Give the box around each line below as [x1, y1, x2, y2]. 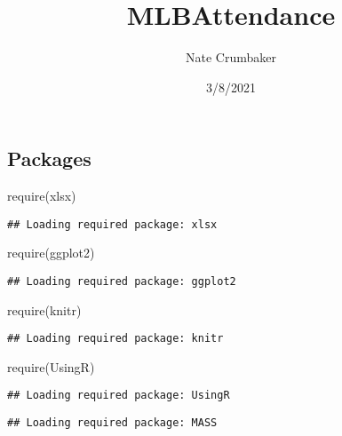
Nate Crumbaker [186, 48, 276, 67]
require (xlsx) [7, 186, 76, 205]
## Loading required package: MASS [7, 416, 218, 430]
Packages [7, 145, 91, 172]
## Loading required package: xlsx [7, 218, 218, 231]
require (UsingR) [7, 357, 95, 376]
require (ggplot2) [7, 243, 95, 262]
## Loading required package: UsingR [7, 389, 230, 402]
